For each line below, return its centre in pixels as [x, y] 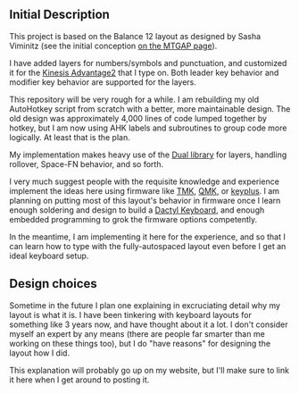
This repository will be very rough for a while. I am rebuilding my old [134, 99]
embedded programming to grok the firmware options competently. [133, 219]
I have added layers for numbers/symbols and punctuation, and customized [148, 63]
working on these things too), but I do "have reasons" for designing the [140, 343]
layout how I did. [39, 353]
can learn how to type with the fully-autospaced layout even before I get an [148, 246]
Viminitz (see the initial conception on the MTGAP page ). [113, 46]
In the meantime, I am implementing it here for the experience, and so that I [147, 237]
